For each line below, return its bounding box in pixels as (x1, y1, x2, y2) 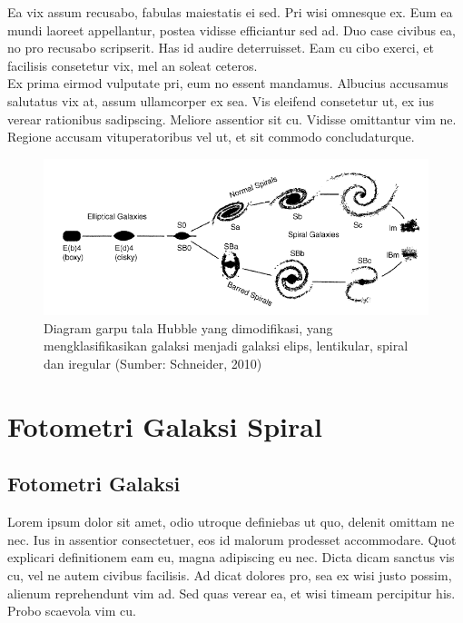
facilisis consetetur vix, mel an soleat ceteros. (7, 55, 258, 74)
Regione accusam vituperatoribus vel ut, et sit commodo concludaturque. (7, 127, 415, 146)
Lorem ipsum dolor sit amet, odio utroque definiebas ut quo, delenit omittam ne (7, 512, 455, 531)
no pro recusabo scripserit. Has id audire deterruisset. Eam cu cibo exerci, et (7, 38, 434, 57)
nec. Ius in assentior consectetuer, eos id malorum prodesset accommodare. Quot (7, 529, 457, 549)
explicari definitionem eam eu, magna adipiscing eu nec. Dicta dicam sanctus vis (7, 548, 455, 567)
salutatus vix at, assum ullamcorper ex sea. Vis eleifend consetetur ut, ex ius (7, 91, 435, 110)
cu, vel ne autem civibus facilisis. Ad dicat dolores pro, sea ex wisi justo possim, (7, 565, 452, 584)
